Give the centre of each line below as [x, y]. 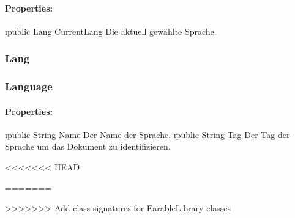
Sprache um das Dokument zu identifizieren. [88, 146]
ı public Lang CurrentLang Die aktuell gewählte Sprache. [111, 31]
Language [29, 86]
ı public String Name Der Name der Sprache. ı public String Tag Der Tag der [147, 134]
